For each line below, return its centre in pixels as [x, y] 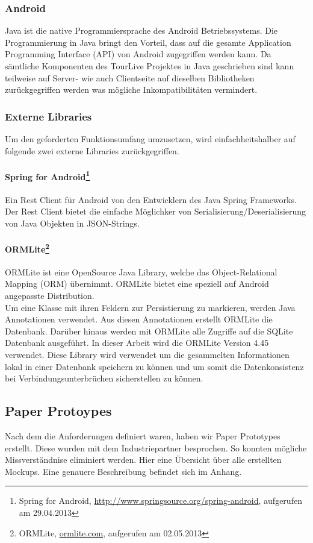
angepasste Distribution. [50, 296]
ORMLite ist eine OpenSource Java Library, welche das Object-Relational [141, 271]
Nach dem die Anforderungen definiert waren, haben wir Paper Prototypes [143, 436]
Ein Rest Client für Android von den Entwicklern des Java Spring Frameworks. [151, 199]
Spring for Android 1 [48, 175]
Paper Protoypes [58, 411]
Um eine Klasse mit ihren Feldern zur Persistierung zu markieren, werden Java [150, 307]
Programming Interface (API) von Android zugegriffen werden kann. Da [138, 54]
